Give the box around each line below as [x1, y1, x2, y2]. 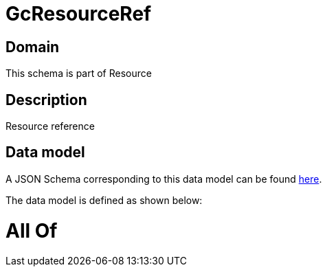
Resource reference [5, 120, 95, 133]
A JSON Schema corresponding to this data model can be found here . [5, 172, 322, 185]
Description [5, 91, 87, 109]
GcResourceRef [5, 2, 152, 25]
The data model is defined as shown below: [5, 194, 203, 206]
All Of [5, 218, 58, 242]
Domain [5, 38, 60, 56]
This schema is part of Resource [5, 67, 152, 80]
